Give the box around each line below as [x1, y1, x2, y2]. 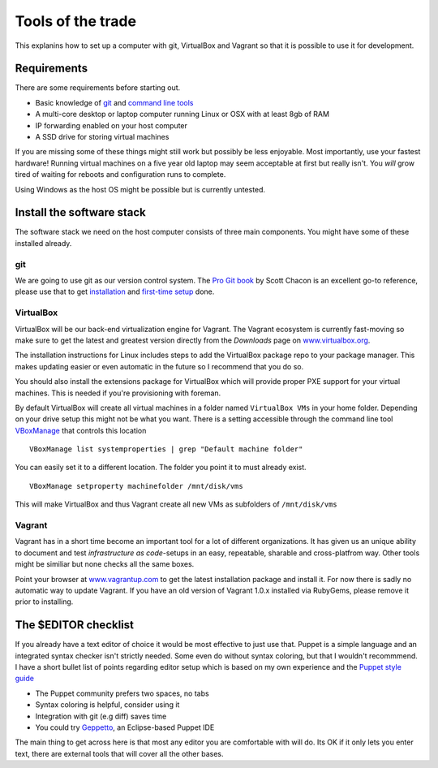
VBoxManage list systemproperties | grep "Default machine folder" [29, 445, 303, 454]
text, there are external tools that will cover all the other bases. [15, 749, 224, 758]
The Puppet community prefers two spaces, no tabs [35, 688, 210, 698]
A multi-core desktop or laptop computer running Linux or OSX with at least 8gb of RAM [35, 110, 330, 119]
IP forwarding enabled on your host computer [35, 120, 188, 130]
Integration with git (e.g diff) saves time [35, 711, 167, 721]
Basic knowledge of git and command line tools [35, 97, 194, 107]
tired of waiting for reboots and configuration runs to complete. [15, 170, 226, 179]
